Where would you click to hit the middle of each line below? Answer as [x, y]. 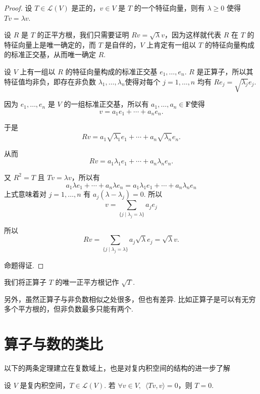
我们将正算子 [25, 282]
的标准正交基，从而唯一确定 [50, 54]
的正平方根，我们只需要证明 [83, 35]
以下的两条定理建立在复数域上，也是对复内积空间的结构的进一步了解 [117, 368]
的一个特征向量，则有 [169, 8]
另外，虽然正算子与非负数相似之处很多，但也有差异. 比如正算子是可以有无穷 [130, 299]
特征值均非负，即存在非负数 [50, 81]
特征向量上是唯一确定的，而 [50, 44]
